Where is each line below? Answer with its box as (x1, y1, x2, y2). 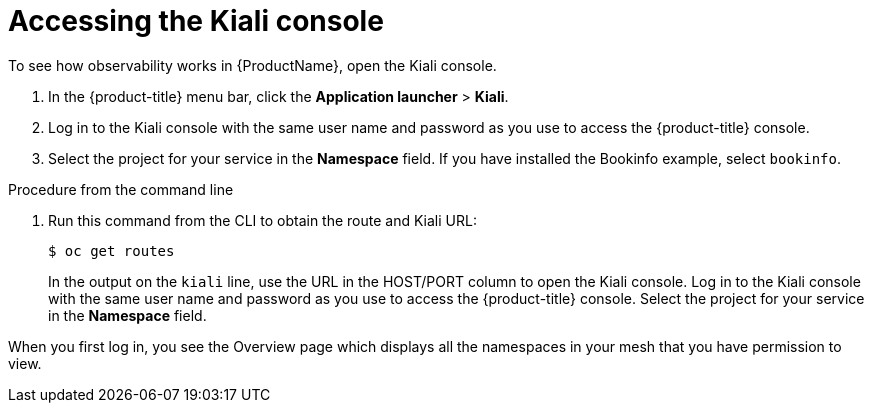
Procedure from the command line (8, 180, 234, 198)
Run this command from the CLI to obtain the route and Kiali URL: (48, 211, 477, 229)
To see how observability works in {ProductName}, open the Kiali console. (8, 56, 497, 74)
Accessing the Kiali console (8, 4, 384, 38)
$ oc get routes (48, 242, 175, 259)
